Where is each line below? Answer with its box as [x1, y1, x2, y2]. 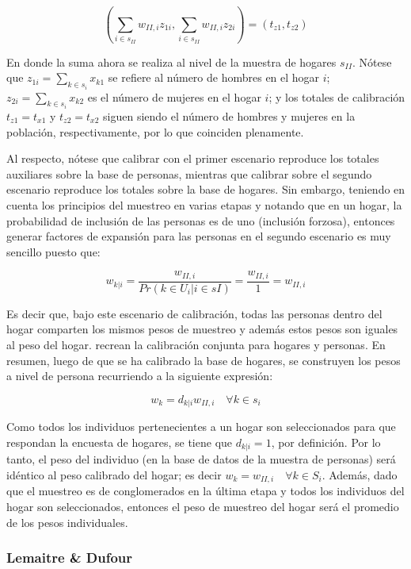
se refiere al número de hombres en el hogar [108, 69, 320, 86]
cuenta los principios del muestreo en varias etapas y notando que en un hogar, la [6, 196, 402, 213]
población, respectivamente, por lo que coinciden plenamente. [6, 123, 304, 140]
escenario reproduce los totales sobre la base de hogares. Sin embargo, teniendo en [6, 181, 405, 198]
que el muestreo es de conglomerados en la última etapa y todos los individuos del [6, 482, 405, 499]
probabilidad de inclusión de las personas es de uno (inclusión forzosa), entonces [6, 212, 395, 229]
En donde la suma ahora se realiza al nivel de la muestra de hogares [6, 53, 337, 70]
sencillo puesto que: [6, 243, 101, 260]
